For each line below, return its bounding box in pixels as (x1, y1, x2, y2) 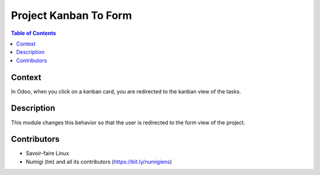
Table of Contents (11, 30, 56, 37)
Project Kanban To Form (11, 9, 132, 22)
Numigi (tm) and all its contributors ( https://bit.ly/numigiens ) (25, 158, 172, 165)
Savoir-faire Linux (25, 150, 69, 157)
